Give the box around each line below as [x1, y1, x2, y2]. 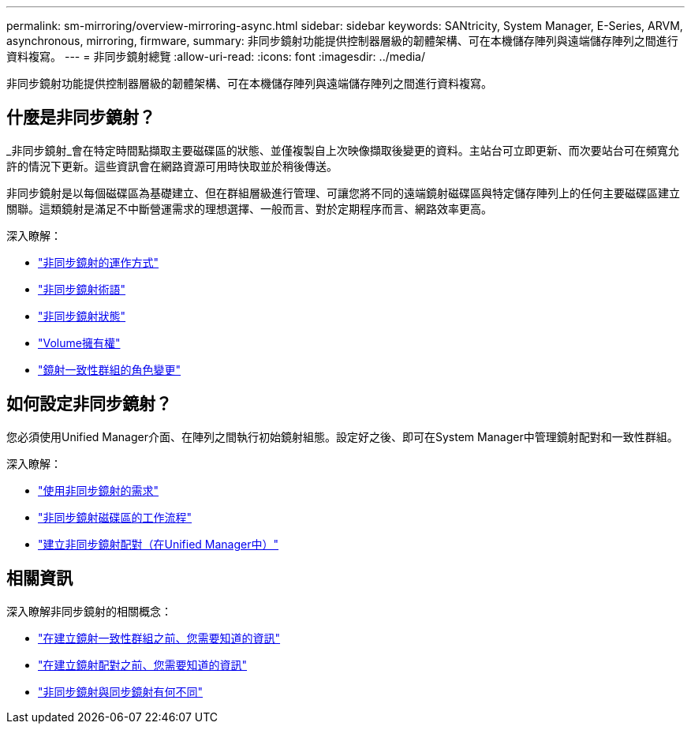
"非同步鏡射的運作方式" [38, 255, 159, 269]
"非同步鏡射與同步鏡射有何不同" [38, 684, 204, 698]
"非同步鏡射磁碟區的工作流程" [38, 510, 192, 524]
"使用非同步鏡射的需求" [38, 483, 159, 497]
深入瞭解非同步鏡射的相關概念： [6, 604, 172, 618]
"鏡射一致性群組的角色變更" [38, 362, 181, 376]
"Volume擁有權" [38, 335, 121, 350]
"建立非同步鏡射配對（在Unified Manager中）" [38, 537, 279, 551]
